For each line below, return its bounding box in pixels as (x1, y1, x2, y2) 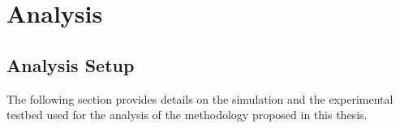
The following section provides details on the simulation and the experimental (6, 90, 394, 107)
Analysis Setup (6, 52, 135, 77)
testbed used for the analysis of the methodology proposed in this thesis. (6, 106, 368, 123)
